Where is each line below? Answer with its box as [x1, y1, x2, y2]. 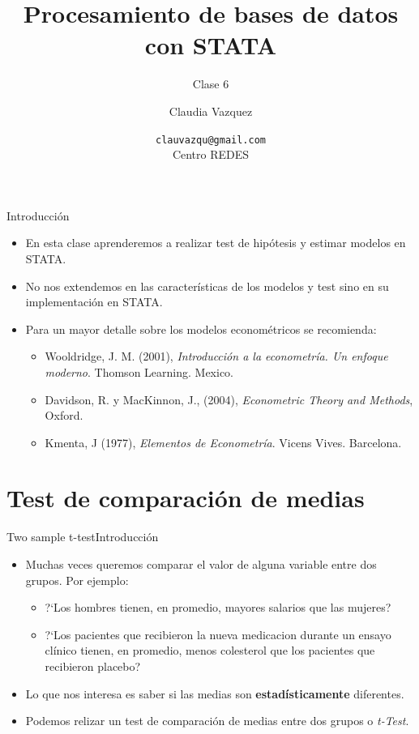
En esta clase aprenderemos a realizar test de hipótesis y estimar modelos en [25, 234, 406, 251]
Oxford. [45, 407, 83, 424]
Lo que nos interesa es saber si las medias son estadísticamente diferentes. [25, 685, 404, 702]
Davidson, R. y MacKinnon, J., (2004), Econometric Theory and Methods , [45, 390, 413, 408]
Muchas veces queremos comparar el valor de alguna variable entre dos [25, 556, 377, 572]
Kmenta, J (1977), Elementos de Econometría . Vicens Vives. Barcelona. [45, 433, 402, 450]
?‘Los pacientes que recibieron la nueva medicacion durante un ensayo [45, 625, 391, 642]
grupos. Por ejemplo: [25, 571, 129, 588]
